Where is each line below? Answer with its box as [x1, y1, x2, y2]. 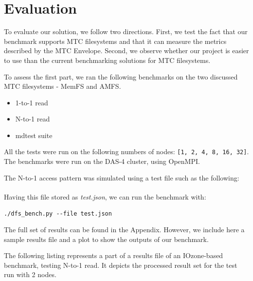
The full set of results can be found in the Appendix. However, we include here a [4, 224, 245, 235]
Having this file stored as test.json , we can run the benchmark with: [4, 191, 206, 201]
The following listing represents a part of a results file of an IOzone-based [4, 250, 223, 261]
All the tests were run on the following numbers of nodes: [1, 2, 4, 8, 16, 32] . [4, 146, 249, 157]
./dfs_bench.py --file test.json [4, 210, 112, 217]
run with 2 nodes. [4, 269, 56, 280]
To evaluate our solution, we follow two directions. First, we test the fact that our [4, 26, 248, 37]
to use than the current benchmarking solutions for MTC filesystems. [4, 55, 211, 65]
